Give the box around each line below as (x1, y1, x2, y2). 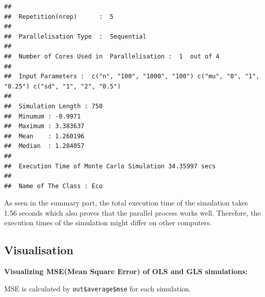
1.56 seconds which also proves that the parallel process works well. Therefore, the (4, 207, 261, 218)
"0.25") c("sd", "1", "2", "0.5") (4, 82, 121, 90)
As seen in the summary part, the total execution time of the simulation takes (4, 197, 248, 208)
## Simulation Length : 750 (4, 102, 103, 110)
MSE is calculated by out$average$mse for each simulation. (4, 283, 191, 293)
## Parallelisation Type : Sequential (4, 33, 147, 40)
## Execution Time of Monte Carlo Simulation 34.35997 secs (4, 162, 216, 170)
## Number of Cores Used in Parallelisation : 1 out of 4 (4, 52, 220, 60)
